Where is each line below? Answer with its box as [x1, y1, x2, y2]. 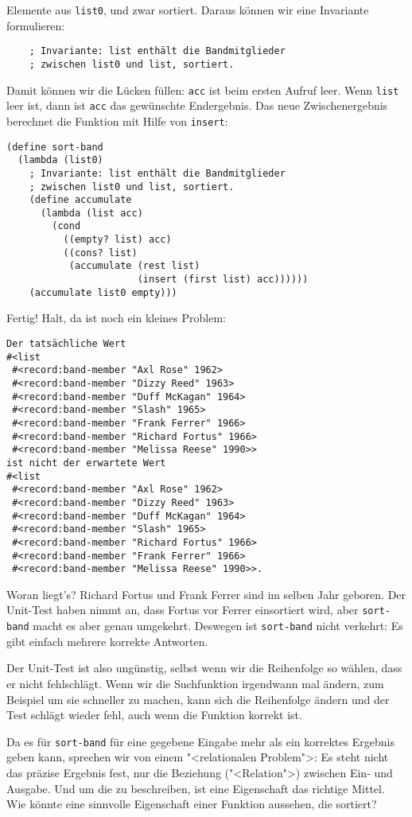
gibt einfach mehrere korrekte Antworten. [6, 632, 208, 649]
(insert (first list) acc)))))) [137, 274, 309, 286]
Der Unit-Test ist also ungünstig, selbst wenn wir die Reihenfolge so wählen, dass [6, 659, 402, 676]
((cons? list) [63, 247, 138, 259]
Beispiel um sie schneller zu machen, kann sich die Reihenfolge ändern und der [6, 691, 390, 707]
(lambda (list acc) [40, 207, 143, 219]
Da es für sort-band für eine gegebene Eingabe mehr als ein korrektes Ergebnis [6, 733, 395, 749]
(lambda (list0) [17, 154, 103, 166]
